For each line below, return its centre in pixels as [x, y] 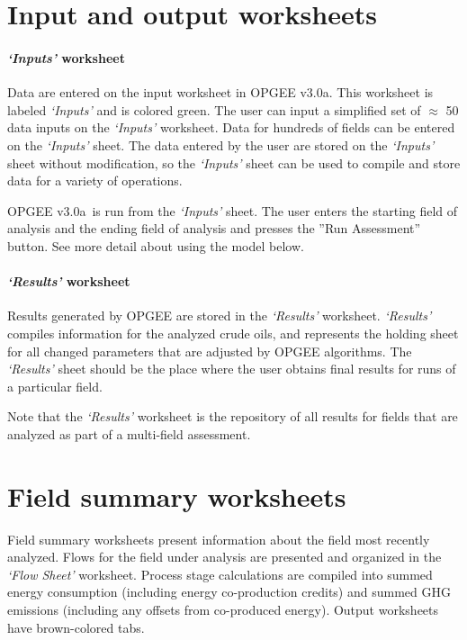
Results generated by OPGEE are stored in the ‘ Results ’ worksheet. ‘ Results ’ [220, 315]
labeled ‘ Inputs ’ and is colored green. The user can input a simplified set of [214, 109]
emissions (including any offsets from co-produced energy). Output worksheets [223, 609]
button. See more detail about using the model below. [156, 245]
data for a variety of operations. [95, 180]
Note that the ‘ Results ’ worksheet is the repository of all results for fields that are [233, 416]
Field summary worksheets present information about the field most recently [219, 539]
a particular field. [55, 386]
